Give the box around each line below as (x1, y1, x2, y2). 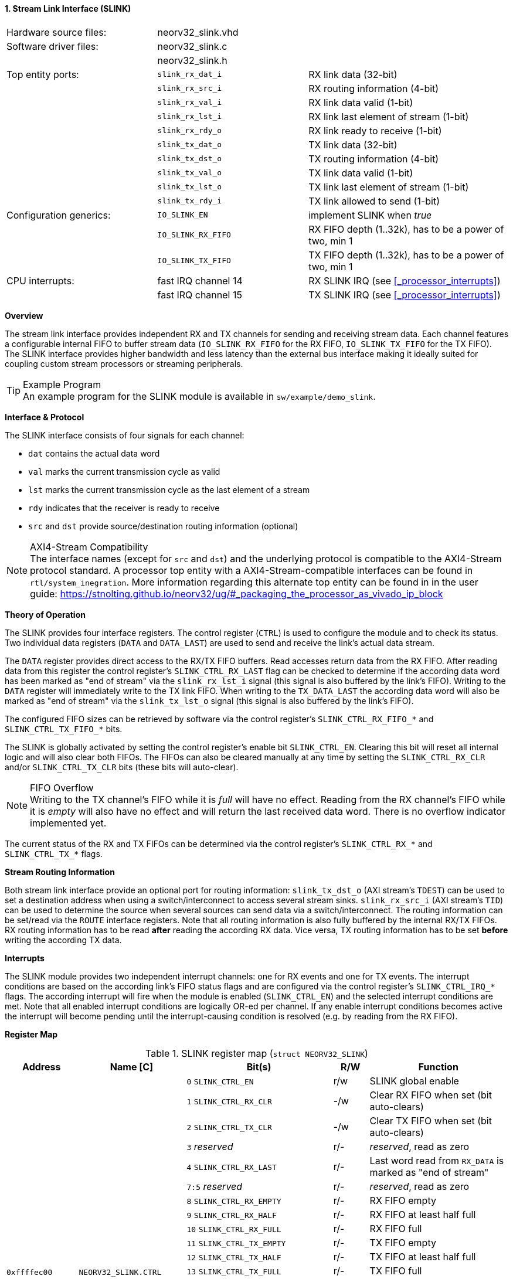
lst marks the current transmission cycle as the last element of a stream (28, 484, 310, 495)
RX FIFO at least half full (369, 1208, 476, 1220)
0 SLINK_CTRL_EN (186, 1077, 254, 1086)
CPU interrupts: (6, 274, 74, 287)
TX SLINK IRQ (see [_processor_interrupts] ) (308, 288, 501, 301)
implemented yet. (30, 817, 107, 829)
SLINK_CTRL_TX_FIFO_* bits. (5, 723, 123, 734)
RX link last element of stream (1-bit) (308, 110, 469, 123)
